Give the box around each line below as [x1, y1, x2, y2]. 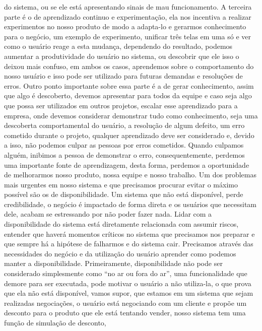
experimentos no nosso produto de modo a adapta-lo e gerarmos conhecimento [4, 21, 246, 32]
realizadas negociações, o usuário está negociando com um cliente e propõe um [4, 297, 247, 308]
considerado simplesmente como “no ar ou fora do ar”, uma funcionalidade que [4, 268, 247, 279]
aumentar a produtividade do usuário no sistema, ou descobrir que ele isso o [4, 50, 239, 61]
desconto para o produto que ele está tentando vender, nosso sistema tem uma [4, 307, 246, 318]
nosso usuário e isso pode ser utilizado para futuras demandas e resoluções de [4, 71, 243, 81]
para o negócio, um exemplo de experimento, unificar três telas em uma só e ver [4, 31, 251, 41]
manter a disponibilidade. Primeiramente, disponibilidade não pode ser [4, 258, 223, 269]
